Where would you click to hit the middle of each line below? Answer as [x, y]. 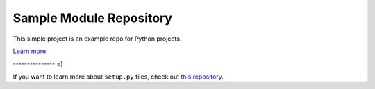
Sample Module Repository [93, 18]
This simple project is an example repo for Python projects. [97, 39]
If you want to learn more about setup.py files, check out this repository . [118, 77]
